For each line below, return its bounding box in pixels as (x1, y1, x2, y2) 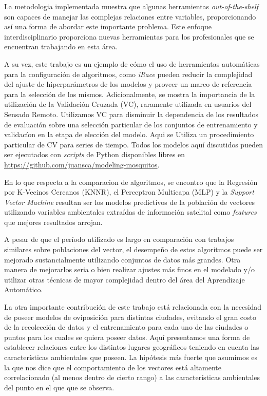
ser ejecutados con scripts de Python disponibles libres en (4, 149, 185, 160)
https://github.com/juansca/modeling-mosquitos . (4, 159, 160, 169)
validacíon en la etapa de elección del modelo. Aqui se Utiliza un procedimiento (4, 129, 254, 140)
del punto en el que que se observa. (4, 382, 115, 392)
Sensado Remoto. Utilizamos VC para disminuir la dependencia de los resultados (4, 108, 259, 119)
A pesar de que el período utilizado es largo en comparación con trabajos (4, 234, 234, 244)
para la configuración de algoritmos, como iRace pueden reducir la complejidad (4, 68, 253, 79)
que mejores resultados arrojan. (4, 216, 103, 227)
